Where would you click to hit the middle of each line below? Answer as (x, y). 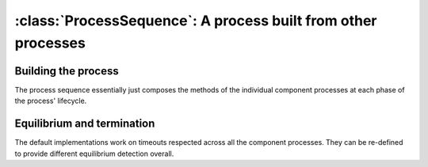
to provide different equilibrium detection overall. (94, 154)
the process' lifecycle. (51, 101)
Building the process (67, 71)
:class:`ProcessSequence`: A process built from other (196, 21)
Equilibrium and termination (85, 124)
